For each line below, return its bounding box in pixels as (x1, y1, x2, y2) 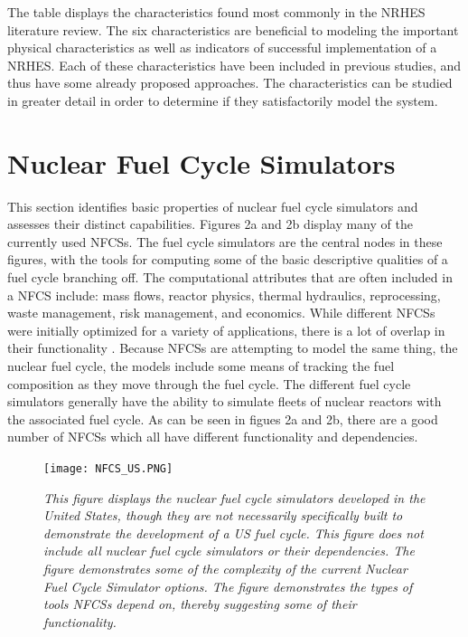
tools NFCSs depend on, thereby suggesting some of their (43, 594, 357, 613)
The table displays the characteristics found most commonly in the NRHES (7, 3, 426, 21)
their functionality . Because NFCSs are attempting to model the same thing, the (7, 338, 458, 357)
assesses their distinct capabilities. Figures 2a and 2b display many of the (7, 214, 413, 233)
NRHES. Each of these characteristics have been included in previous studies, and (7, 55, 462, 74)
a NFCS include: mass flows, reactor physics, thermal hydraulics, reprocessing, (7, 285, 441, 304)
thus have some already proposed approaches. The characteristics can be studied (7, 73, 453, 92)
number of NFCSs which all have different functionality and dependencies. (7, 427, 418, 446)
